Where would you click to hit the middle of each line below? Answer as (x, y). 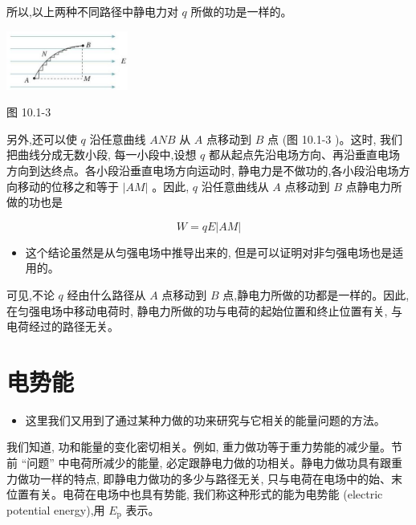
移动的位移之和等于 (68, 186)
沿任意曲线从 (235, 186)
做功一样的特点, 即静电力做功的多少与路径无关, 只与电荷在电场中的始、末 (210, 478)
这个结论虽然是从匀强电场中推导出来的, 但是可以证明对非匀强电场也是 (209, 252)
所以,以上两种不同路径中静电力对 (92, 11)
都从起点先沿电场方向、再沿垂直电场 (305, 155)
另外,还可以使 (42, 138)
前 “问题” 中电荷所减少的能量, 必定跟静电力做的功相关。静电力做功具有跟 (199, 463)
